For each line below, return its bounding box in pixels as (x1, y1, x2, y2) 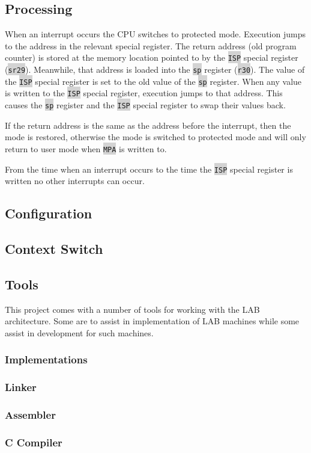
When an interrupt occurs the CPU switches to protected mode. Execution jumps (5, 28, 306, 40)
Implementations (5, 352, 88, 367)
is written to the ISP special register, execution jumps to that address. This (5, 87, 283, 99)
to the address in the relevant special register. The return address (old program (5, 39, 297, 52)
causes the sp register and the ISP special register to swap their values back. (5, 99, 286, 111)
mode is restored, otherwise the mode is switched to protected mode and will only (5, 131, 306, 143)
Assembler (5, 407, 56, 422)
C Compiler (5, 434, 62, 449)
